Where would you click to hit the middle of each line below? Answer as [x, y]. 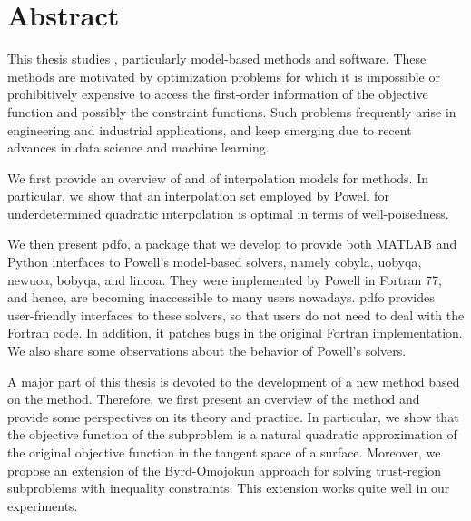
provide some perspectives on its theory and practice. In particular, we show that [233, 416]
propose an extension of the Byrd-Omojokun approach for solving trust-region [224, 470]
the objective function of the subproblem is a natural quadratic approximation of [232, 434]
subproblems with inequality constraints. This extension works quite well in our [229, 488]
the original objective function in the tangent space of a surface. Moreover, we [224, 452]
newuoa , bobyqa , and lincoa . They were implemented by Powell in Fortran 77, [225, 279]
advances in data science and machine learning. [138, 147]
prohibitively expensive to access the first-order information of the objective [218, 94]
